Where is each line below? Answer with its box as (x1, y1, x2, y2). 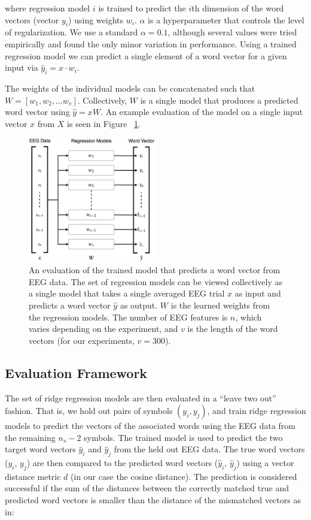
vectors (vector (5, 13, 59, 26)
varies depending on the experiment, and (29, 322, 178, 335)
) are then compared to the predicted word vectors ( (26, 456, 218, 469)
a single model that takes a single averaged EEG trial (29, 287, 225, 300)
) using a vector (236, 456, 294, 469)
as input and (234, 287, 281, 300)
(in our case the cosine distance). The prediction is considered (71, 470, 297, 482)
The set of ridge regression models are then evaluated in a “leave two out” (5, 391, 276, 404)
